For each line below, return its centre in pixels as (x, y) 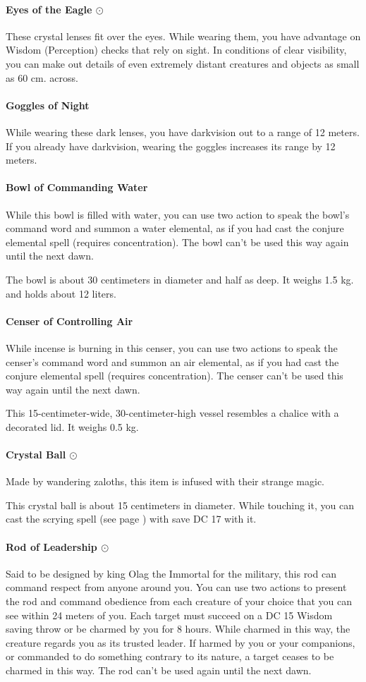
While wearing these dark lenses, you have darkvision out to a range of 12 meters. (183, 132)
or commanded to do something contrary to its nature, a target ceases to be (170, 656)
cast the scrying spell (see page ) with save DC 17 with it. (131, 519)
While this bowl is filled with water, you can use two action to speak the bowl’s (178, 214)
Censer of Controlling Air (69, 321)
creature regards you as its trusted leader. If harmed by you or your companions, (181, 642)
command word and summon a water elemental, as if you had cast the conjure (175, 228)
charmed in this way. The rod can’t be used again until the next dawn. (159, 670)
